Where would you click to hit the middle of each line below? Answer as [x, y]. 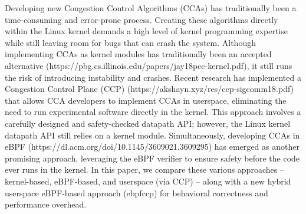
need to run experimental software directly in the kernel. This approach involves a [153, 112]
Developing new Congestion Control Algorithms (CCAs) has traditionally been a [151, 8]
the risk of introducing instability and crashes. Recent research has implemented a [153, 77]
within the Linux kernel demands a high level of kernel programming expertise [147, 31]
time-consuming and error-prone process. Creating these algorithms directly [142, 19]
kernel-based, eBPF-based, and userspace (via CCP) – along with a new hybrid [148, 181]
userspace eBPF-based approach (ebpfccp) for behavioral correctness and [136, 192]
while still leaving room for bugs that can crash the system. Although [130, 42]
